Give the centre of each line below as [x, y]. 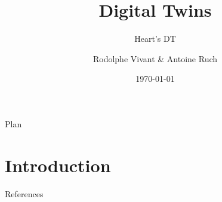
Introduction [58, 165]
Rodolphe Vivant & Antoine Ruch [155, 58]
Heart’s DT [155, 39]
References [24, 193]
